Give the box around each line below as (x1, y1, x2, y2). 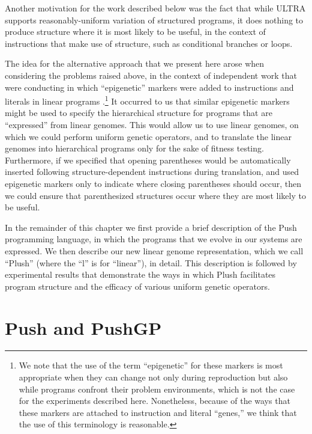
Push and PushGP (5, 315, 162, 340)
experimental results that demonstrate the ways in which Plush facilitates (5, 268, 276, 281)
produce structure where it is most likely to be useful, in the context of (5, 25, 266, 38)
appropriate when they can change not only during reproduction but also (19, 371, 288, 384)
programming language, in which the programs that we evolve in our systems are (5, 233, 302, 245)
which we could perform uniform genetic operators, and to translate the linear (5, 130, 292, 142)
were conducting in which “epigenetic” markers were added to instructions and (5, 81, 294, 93)
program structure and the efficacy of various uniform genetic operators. (5, 280, 270, 292)
